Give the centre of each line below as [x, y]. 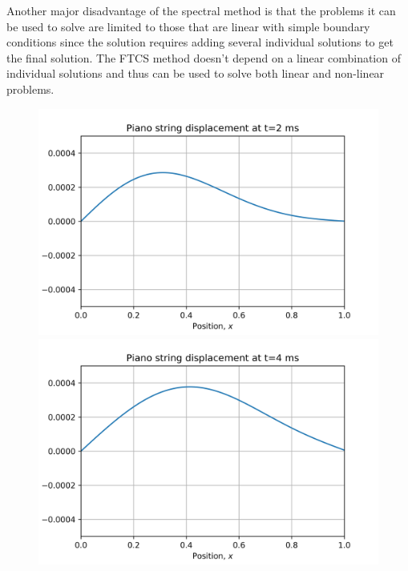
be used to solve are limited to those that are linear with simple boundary [188, 26]
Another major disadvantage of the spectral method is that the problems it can [201, 10]
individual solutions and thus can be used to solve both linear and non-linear [196, 73]
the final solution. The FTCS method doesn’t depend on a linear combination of [204, 57]
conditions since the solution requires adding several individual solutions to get [200, 42]
